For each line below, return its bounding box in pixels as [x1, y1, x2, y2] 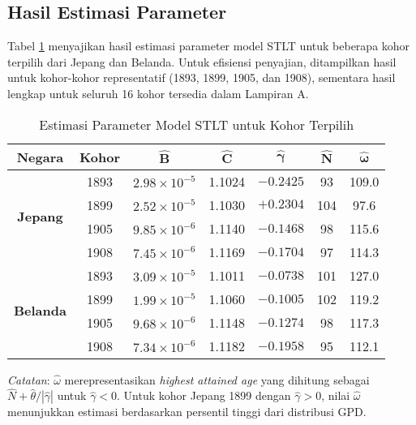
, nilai [321, 387, 350, 404]
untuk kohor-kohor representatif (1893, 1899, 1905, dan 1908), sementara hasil [7, 69, 396, 86]
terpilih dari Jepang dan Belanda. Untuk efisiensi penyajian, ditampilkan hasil [7, 53, 397, 70]
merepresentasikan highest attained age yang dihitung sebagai [64, 371, 370, 388]
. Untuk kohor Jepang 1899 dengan [117, 387, 291, 404]
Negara [16, 147, 64, 166]
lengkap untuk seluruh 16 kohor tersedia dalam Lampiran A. [7, 84, 309, 101]
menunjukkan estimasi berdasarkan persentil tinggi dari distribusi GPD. [7, 403, 367, 420]
